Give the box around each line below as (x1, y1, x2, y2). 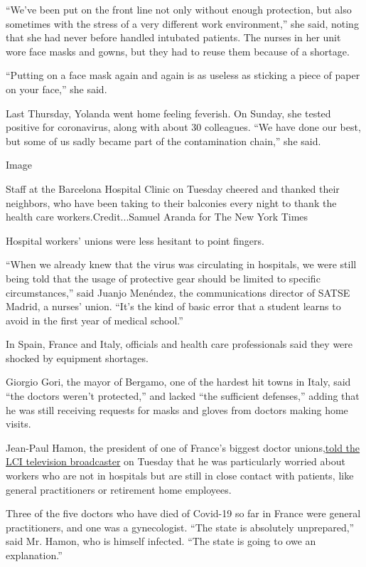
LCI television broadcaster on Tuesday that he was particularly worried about (6, 454, 345, 469)
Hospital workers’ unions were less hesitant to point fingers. (6, 233, 264, 248)
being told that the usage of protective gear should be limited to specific (6, 270, 321, 285)
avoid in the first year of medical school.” (6, 312, 183, 327)
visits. (6, 416, 31, 431)
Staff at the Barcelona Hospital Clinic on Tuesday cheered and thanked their (6, 181, 340, 196)
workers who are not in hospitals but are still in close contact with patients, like (6, 468, 354, 483)
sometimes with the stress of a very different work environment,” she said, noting (6, 16, 359, 31)
